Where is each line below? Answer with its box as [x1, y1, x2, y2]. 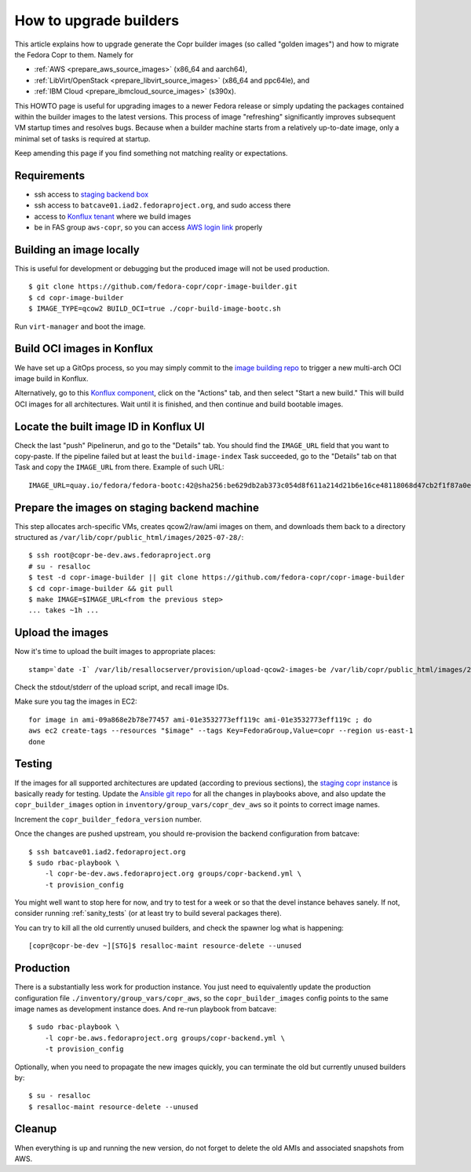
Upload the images [14, 626, 109, 640]
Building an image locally [14, 243, 141, 256]
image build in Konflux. [14, 373, 89, 383]
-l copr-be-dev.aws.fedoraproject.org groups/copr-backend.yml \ [44, 869, 302, 878]
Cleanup [14, 1122, 57, 1136]
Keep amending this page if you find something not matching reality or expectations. [14, 149, 288, 158]
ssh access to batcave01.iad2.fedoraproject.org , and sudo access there [34, 200, 291, 210]
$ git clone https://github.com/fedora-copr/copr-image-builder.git [28, 282, 298, 291]
